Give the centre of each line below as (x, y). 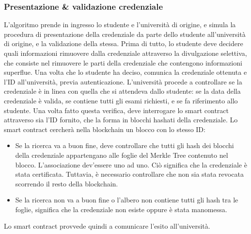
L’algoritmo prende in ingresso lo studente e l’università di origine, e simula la (120, 25)
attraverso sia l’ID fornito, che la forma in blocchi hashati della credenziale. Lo (121, 120)
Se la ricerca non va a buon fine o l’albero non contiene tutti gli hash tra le (127, 200)
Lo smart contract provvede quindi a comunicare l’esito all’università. (107, 226)
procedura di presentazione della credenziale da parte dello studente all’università (125, 34)
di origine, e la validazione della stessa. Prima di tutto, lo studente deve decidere (124, 43)
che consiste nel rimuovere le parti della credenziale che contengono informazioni (123, 62)
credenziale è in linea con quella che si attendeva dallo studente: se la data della (122, 91)
